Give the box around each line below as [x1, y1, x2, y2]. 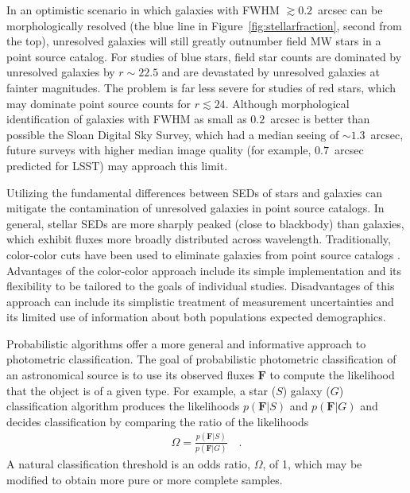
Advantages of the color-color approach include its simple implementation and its [6, 262, 402, 278]
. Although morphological [225, 95, 350, 111]
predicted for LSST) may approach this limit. [6, 157, 228, 173]
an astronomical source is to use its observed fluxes [6, 367, 255, 383]
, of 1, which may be [262, 456, 362, 472]
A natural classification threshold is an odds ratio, [6, 456, 250, 472]
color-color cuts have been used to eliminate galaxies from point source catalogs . [6, 246, 400, 262]
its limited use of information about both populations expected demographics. [6, 309, 386, 325]
